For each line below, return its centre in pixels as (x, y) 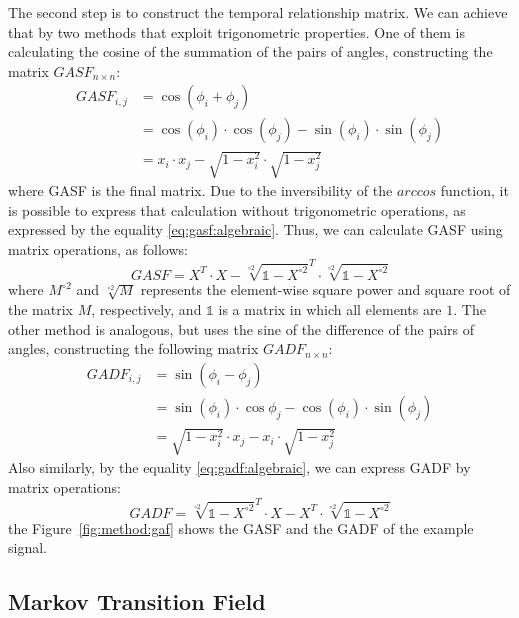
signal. (27, 547)
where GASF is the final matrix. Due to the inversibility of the (200, 190)
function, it (474, 190)
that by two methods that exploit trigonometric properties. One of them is (236, 31)
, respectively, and (146, 309)
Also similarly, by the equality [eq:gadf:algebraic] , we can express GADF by (239, 467)
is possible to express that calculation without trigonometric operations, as (237, 209)
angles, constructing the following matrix (133, 348)
